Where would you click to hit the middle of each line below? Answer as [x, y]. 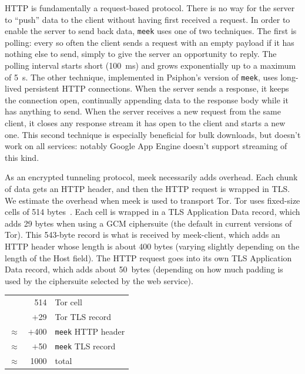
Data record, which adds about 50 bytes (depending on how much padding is [144, 269]
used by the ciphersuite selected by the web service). [99, 280]
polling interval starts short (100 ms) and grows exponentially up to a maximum [150, 65]
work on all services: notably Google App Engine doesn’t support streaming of [146, 146]
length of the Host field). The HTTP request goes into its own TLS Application [148, 257]
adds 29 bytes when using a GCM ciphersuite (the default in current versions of [148, 223]
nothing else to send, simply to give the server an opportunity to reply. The [141, 54]
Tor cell [68, 302]
